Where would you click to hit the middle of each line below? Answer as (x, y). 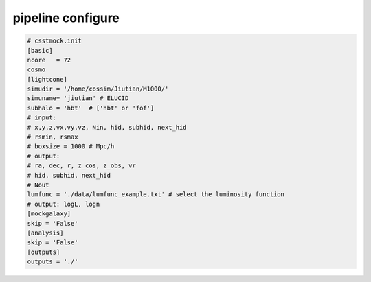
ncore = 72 (49, 60)
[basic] (40, 50)
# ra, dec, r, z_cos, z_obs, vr (82, 166)
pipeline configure (66, 18)
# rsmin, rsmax (53, 137)
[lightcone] (47, 79)
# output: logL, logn (64, 204)
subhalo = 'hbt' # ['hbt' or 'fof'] (91, 108)
